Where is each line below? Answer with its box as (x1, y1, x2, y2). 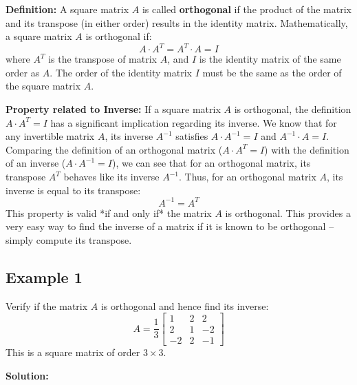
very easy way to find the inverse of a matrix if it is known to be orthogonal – (6, 219, 334, 233)
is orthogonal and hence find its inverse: (100, 298, 269, 313)
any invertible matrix (6, 129, 95, 143)
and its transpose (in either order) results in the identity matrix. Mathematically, (6, 15, 348, 30)
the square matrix (6, 79, 81, 93)
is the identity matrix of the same (199, 52, 341, 66)
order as (6, 65, 40, 79)
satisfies (175, 129, 208, 143)
